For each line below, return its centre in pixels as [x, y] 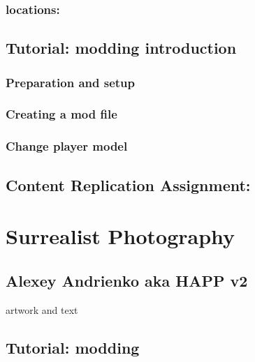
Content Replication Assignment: [128, 184]
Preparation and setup [70, 82]
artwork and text [42, 309]
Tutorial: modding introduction [121, 48]
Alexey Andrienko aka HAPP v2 [127, 280]
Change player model [67, 146]
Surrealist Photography [121, 236]
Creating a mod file [61, 114]
